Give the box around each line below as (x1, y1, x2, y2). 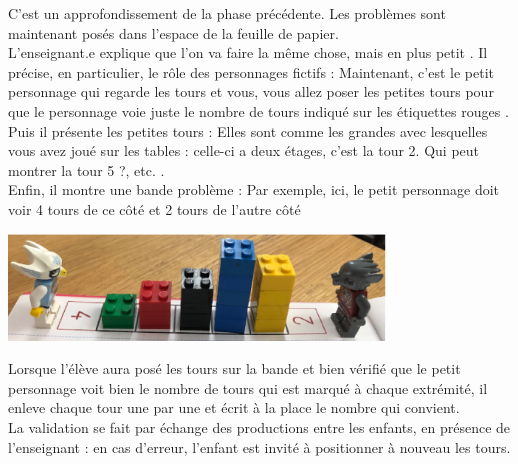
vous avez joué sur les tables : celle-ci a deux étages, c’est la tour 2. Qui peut (8, 140, 480, 161)
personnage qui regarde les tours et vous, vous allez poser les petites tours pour (8, 81, 494, 102)
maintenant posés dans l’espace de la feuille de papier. (8, 22, 339, 43)
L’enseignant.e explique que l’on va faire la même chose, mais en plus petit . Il (8, 42, 488, 63)
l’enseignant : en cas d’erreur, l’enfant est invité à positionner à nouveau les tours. (8, 436, 511, 457)
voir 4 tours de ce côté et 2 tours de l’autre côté (8, 198, 301, 219)
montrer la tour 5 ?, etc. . (8, 159, 165, 180)
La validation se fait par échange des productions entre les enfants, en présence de (8, 417, 511, 438)
